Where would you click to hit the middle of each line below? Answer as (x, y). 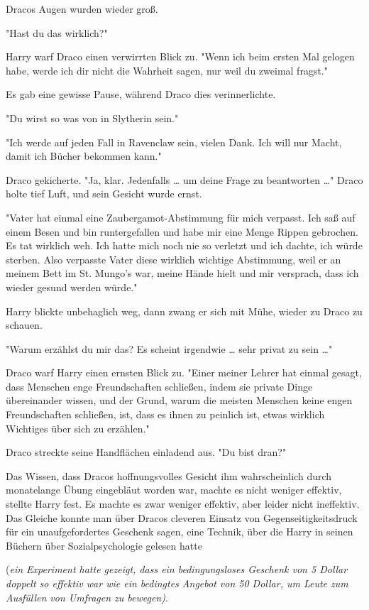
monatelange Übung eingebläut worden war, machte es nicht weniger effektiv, (174, 490)
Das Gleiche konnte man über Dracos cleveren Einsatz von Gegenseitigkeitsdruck (182, 517)
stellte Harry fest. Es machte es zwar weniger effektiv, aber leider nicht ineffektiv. (183, 504)
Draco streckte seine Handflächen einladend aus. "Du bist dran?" (146, 452)
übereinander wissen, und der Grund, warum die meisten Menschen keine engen (179, 400)
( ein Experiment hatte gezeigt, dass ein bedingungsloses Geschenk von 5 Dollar (177, 569)
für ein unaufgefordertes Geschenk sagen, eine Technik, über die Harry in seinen (180, 532)
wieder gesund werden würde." (72, 287)
